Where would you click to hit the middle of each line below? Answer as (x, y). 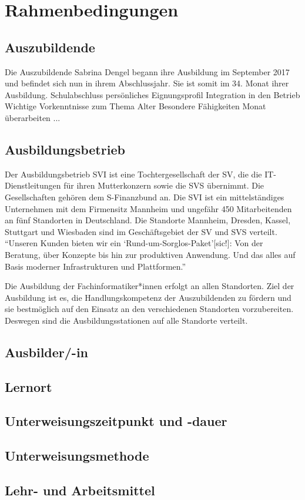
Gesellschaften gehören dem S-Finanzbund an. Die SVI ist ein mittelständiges (145, 197)
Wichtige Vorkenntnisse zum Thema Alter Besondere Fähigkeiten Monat (135, 106)
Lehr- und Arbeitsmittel (80, 490)
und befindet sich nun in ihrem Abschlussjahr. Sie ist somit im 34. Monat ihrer (147, 83)
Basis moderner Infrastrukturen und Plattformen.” (95, 266)
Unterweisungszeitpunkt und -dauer (116, 421)
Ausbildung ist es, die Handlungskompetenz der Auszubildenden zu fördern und (148, 297)
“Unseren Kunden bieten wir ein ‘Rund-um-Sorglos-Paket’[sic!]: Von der (134, 243)
